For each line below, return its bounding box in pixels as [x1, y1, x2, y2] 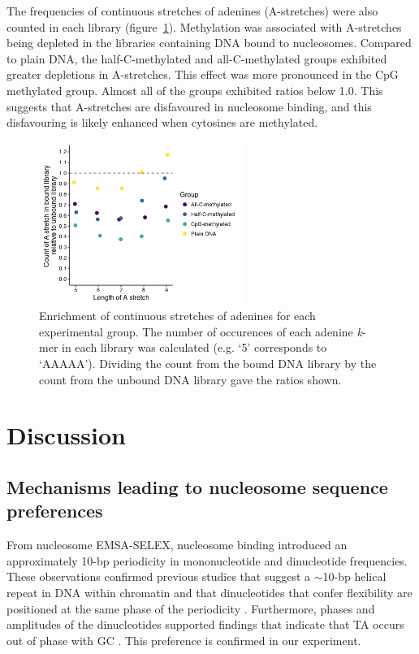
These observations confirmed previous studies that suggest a [6, 568, 311, 585]
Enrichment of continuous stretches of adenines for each [39, 307, 316, 324]
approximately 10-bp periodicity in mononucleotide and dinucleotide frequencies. [6, 552, 408, 569]
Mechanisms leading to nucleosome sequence [6, 474, 388, 500]
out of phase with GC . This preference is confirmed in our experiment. [6, 631, 361, 648]
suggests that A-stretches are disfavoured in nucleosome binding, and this [6, 97, 372, 115]
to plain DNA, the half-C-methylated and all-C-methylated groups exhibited [6, 50, 387, 67]
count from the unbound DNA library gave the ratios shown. [39, 370, 342, 388]
